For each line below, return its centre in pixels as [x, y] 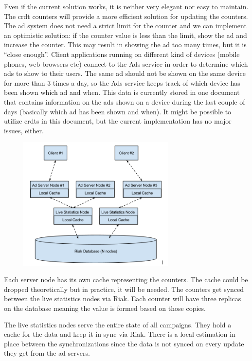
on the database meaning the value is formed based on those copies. [105, 308]
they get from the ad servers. [47, 353]
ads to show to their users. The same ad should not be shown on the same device [125, 73]
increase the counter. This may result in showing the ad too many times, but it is [125, 45]
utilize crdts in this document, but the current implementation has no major [118, 121]
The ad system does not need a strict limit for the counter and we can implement [125, 26]
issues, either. [24, 130]
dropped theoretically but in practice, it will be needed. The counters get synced [124, 289]
